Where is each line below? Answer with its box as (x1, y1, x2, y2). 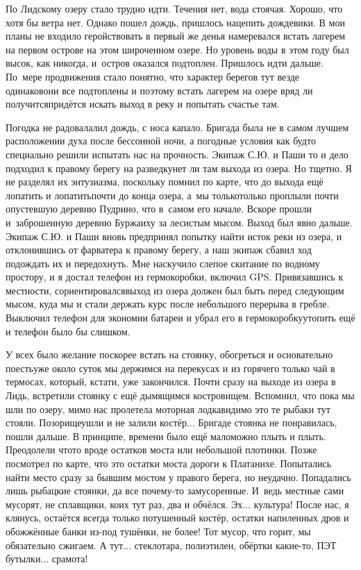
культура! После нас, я (253, 496, 349, 511)
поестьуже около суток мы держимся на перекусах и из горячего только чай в (6, 360, 335, 375)
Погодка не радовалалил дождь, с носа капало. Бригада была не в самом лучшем (6, 119, 349, 134)
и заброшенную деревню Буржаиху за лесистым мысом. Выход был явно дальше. (6, 215, 353, 229)
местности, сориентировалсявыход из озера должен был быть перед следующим (6, 283, 344, 297)
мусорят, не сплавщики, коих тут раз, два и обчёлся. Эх (6, 496, 243, 511)
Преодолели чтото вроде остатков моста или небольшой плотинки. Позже (6, 442, 317, 457)
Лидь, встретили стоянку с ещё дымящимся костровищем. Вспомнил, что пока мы (6, 388, 355, 403)
